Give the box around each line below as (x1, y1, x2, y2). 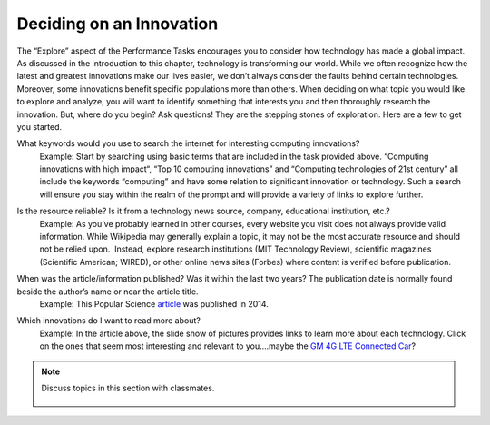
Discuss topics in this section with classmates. (41, 382, 215, 393)
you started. (16, 121, 63, 132)
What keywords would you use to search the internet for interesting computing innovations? (16, 138, 360, 149)
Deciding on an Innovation (16, 14, 219, 34)
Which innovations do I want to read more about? (16, 315, 201, 326)
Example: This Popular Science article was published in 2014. (39, 298, 269, 309)
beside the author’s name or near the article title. (16, 286, 199, 297)
